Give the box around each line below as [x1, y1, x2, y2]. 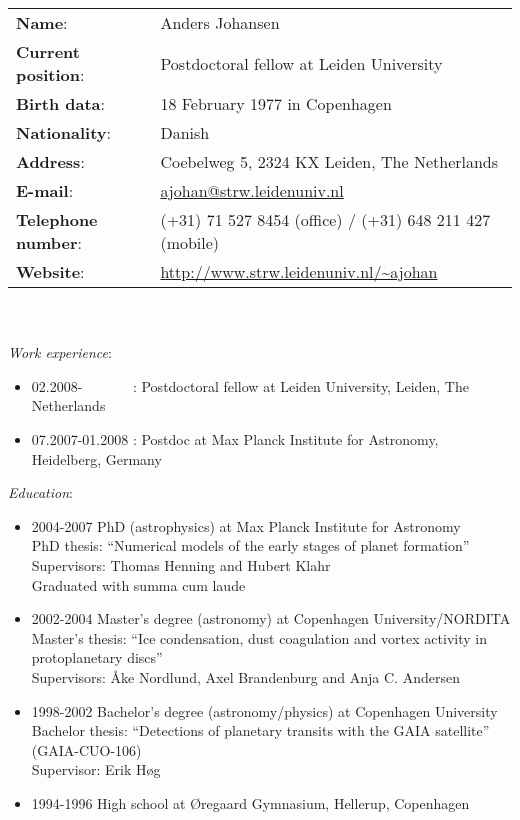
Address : [16, 150, 85, 173]
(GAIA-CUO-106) [31, 739, 142, 760]
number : [16, 231, 82, 254]
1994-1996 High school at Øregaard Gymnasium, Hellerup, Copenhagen [31, 792, 470, 813]
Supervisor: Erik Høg [31, 759, 161, 780]
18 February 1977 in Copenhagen [160, 92, 392, 115]
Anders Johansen [160, 11, 280, 34]
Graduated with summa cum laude [31, 574, 246, 595]
